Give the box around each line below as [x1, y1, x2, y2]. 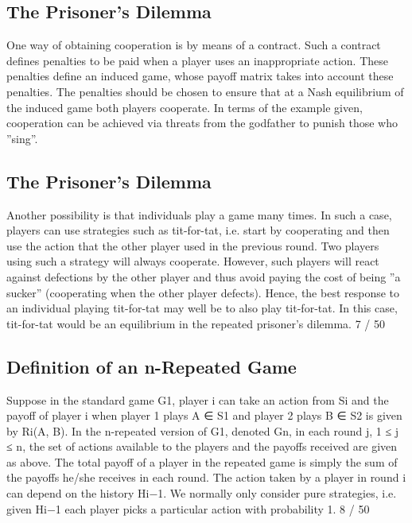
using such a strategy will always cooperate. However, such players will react [6, 253, 379, 269]
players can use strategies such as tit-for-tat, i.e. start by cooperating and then [6, 222, 390, 238]
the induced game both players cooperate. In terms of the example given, [6, 99, 363, 115]
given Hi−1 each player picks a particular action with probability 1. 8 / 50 [6, 500, 370, 517]
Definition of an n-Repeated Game [6, 354, 297, 378]
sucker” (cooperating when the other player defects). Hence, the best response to [6, 284, 400, 300]
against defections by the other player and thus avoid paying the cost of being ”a [6, 268, 401, 285]
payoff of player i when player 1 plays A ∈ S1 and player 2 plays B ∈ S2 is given [6, 407, 402, 424]
